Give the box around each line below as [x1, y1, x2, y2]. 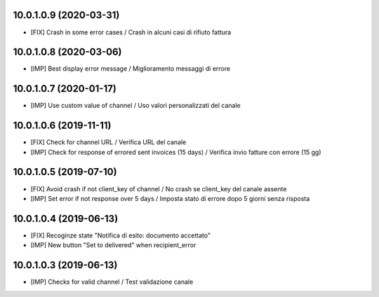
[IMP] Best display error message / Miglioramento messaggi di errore [30, 64, 231, 73]
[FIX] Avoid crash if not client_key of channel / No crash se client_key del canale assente [30, 184, 287, 193]
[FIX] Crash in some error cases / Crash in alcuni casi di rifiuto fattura [30, 28, 232, 36]
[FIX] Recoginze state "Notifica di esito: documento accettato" [30, 231, 211, 240]
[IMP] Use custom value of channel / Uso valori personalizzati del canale [30, 102, 241, 110]
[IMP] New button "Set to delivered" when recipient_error [30, 241, 197, 249]
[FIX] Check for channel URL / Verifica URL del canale [30, 138, 187, 146]
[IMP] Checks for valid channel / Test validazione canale [30, 277, 194, 286]
